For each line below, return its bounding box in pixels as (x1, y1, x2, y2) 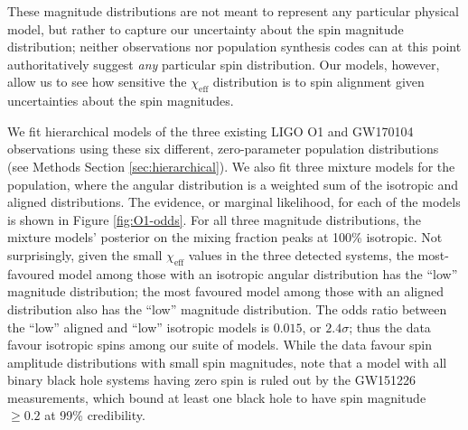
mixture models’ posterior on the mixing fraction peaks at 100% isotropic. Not (7, 228, 443, 247)
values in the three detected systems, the (188, 245, 414, 264)
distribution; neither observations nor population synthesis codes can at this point (7, 37, 462, 56)
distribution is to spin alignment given (212, 72, 425, 91)
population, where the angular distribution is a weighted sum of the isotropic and (7, 174, 459, 193)
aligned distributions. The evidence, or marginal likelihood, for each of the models (7, 192, 461, 211)
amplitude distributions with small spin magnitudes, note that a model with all (7, 352, 447, 371)
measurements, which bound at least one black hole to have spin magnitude (7, 388, 426, 407)
